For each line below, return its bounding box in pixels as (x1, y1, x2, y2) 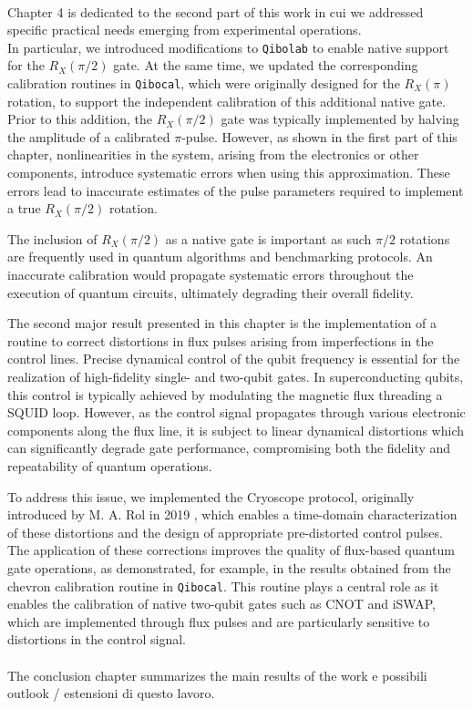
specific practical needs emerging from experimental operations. (7, 20, 362, 39)
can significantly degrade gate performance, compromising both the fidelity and (7, 438, 451, 457)
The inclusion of (7, 229, 98, 248)
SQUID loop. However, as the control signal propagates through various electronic (7, 403, 466, 422)
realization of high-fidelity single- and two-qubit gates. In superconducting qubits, (7, 367, 464, 385)
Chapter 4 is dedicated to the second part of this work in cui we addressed (7, 2, 424, 21)
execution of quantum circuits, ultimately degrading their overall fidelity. (7, 283, 414, 302)
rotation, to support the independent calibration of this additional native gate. (7, 91, 447, 110)
